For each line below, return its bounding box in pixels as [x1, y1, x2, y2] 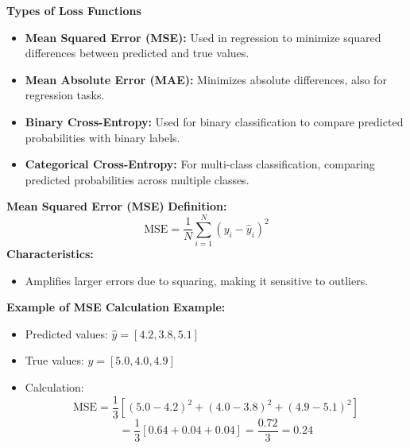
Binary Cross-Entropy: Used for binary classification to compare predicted [25, 113, 404, 129]
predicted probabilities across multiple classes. [25, 171, 249, 187]
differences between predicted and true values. [25, 44, 249, 61]
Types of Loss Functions [6, 2, 141, 18]
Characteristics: [6, 245, 94, 262]
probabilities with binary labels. [25, 129, 180, 145]
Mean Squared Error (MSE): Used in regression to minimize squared [25, 29, 381, 45]
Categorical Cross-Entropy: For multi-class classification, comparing [25, 156, 375, 172]
